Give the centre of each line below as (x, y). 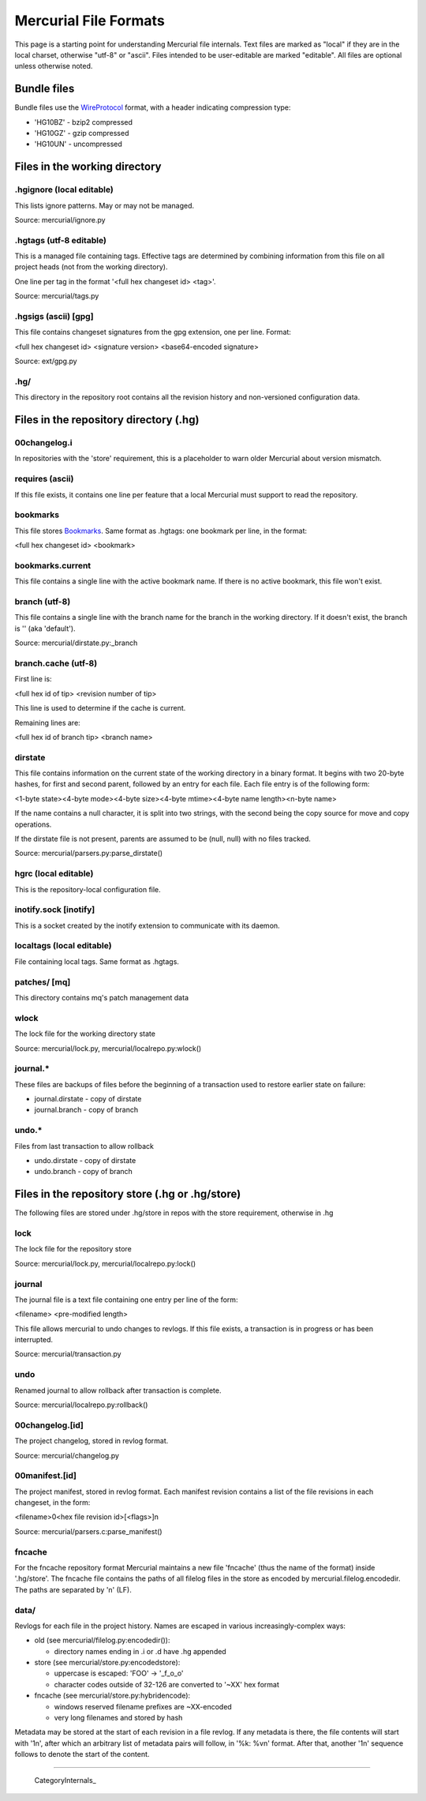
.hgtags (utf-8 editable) (60, 240)
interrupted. (34, 1340)
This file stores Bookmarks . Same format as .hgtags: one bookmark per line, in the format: (161, 531)
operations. (33, 824)
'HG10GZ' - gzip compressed (82, 133)
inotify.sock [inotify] (55, 910)
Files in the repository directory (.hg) (107, 420)
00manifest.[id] (46, 1476)
